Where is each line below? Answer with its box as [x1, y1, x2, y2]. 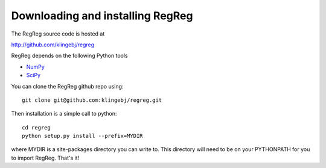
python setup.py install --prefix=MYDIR [22, 132, 143, 140]
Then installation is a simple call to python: [11, 110, 117, 117]
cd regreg [22, 124, 51, 131]
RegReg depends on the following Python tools [11, 52, 128, 60]
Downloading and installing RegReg [11, 9, 193, 22]
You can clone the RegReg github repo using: [11, 82, 124, 90]
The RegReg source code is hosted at [11, 30, 105, 37]
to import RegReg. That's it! [11, 154, 80, 161]
